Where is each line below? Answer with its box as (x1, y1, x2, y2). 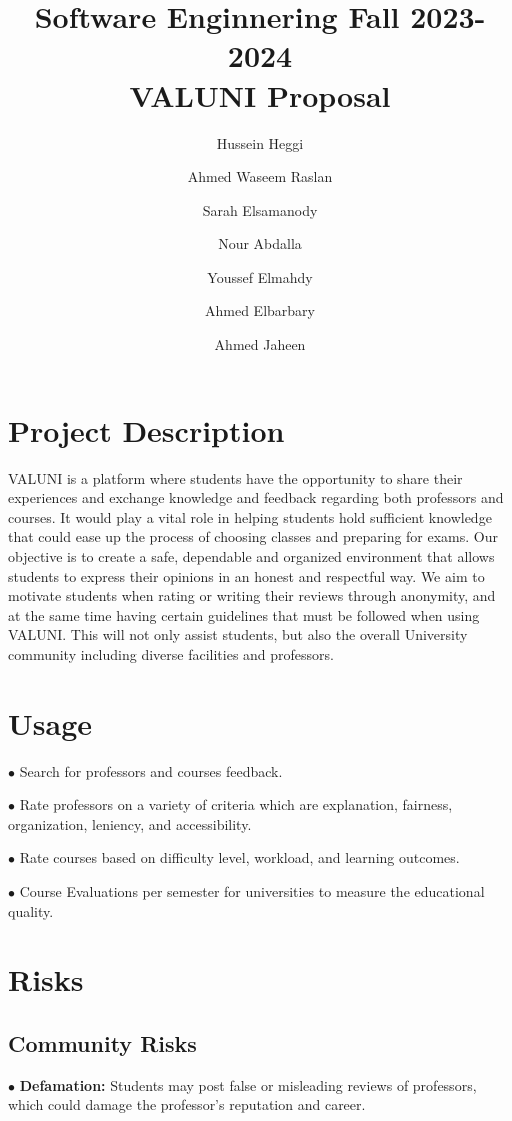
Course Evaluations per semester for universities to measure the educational (19, 881, 485, 902)
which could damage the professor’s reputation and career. (8, 1094, 366, 1115)
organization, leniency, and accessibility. (8, 813, 252, 834)
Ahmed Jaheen (214, 334, 306, 355)
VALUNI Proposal (129, 74, 391, 115)
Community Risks (8, 1027, 197, 1058)
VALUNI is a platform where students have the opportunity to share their (8, 467, 463, 488)
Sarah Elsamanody (202, 199, 318, 220)
